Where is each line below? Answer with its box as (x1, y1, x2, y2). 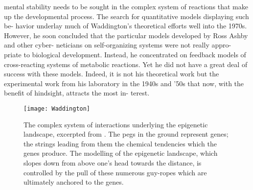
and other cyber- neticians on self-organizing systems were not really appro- (4, 40, 231, 50)
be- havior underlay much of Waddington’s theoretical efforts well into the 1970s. (4, 21, 247, 31)
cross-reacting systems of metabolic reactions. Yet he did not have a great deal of (4, 59, 248, 69)
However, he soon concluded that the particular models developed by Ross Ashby (4, 30, 248, 40)
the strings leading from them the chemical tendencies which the (23, 138, 217, 148)
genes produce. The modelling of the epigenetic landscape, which (23, 148, 218, 158)
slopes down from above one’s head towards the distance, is (23, 157, 202, 167)
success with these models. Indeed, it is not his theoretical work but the (4, 69, 219, 79)
